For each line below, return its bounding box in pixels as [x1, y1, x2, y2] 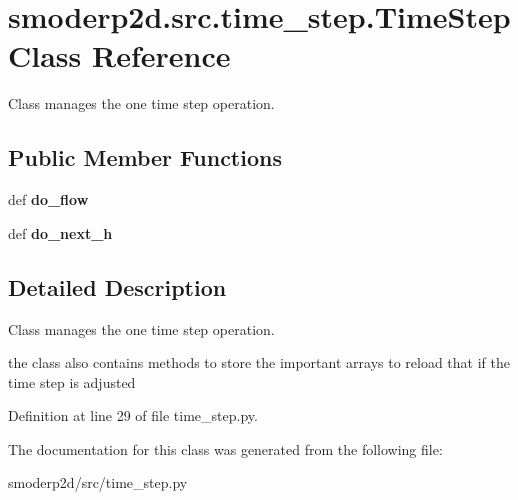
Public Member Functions [8, 142, 282, 173]
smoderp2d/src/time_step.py [8, 472, 188, 493]
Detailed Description [8, 271, 227, 302]
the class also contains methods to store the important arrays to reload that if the [8, 352, 510, 373]
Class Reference [8, 35, 231, 76]
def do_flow [8, 189, 89, 210]
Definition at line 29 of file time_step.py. [8, 405, 258, 426]
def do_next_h [8, 222, 113, 243]
